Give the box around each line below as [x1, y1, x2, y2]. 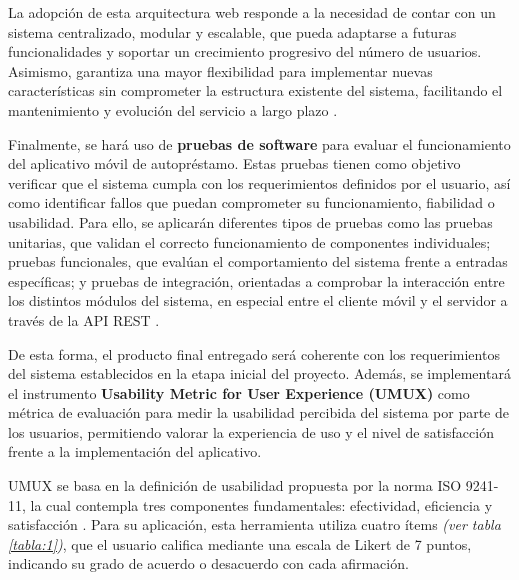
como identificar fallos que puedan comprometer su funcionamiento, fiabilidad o [8, 192, 495, 213]
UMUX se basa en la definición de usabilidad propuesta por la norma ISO [8, 475, 462, 496]
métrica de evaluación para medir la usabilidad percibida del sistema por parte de [8, 402, 509, 423]
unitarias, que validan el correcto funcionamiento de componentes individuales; [8, 231, 491, 252]
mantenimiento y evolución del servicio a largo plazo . [8, 99, 338, 120]
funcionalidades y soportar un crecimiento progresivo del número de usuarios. [8, 41, 482, 62]
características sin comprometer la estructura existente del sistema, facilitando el [8, 80, 503, 101]
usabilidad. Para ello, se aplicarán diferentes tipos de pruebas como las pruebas [8, 211, 493, 232]
